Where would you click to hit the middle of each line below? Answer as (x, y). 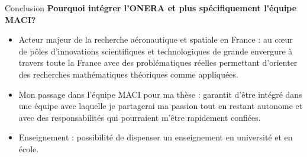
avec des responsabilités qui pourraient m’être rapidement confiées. (140, 117)
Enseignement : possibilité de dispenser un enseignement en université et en (156, 137)
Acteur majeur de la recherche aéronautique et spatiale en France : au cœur (156, 39)
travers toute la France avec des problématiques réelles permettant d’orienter (158, 63)
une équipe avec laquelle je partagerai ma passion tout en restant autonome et (161, 106)
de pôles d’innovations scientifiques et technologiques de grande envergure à (156, 51)
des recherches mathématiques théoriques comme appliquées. (128, 74)
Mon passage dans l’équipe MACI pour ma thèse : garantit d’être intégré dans (160, 94)
